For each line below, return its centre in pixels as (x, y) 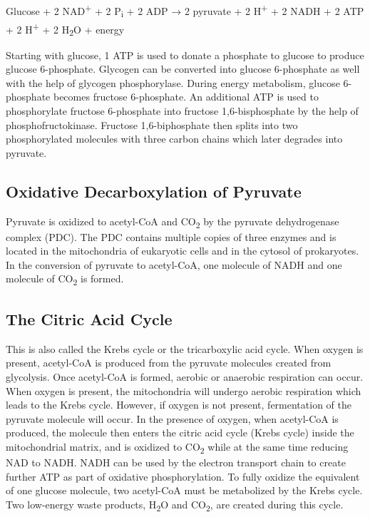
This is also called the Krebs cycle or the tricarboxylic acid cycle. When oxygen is (185, 348)
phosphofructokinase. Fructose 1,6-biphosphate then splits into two (152, 124)
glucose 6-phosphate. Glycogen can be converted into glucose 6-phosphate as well (183, 69)
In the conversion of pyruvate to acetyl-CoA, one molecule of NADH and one (174, 264)
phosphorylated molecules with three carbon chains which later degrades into (174, 139)
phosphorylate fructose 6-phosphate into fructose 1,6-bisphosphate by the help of (182, 110)
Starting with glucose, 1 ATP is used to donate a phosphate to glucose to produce (185, 55)
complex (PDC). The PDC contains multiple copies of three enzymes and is (171, 236)
